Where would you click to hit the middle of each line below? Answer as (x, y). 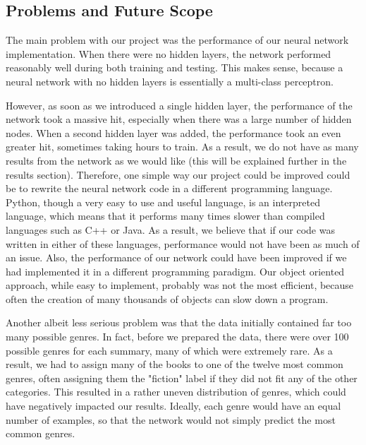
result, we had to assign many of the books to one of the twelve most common (175, 364)
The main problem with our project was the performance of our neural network (177, 40)
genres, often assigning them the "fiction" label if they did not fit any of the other (182, 378)
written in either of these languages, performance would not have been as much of (183, 243)
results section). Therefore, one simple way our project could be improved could (178, 174)
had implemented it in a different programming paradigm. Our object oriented (175, 271)
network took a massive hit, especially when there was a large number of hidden (179, 119)
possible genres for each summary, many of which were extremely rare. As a (169, 350)
